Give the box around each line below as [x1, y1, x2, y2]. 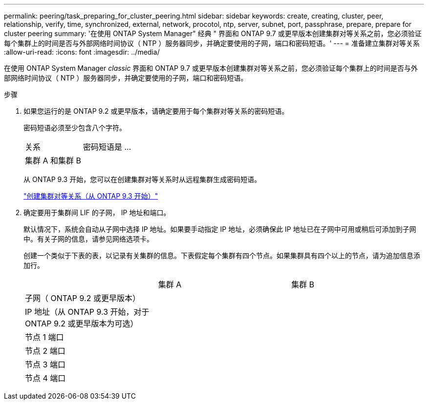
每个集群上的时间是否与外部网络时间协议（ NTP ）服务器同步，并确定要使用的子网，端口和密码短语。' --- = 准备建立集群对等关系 [4, 39, 420, 47]
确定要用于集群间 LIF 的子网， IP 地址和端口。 [23, 208, 171, 217]
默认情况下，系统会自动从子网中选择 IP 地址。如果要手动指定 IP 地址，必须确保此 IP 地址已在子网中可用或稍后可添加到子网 [23, 225, 416, 233]
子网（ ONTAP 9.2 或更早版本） [25, 293, 140, 303]
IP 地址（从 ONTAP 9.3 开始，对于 [25, 307, 150, 317]
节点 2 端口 [25, 346, 65, 356]
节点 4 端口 [25, 373, 66, 383]
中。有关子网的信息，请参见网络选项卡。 [23, 235, 153, 243]
